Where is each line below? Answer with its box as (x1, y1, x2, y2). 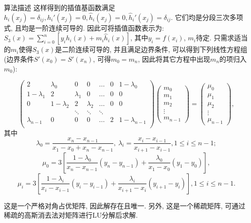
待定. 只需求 (196, 33, 234, 43)
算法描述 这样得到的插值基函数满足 (4, 2, 115, 12)
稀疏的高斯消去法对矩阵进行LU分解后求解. (4, 210, 138, 220)
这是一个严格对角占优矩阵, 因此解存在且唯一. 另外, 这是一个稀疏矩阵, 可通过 (4, 200, 246, 210)
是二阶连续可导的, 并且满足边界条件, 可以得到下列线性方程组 (55, 44, 248, 54)
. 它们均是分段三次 (171, 12, 230, 22)
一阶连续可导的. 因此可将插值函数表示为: (35, 22, 164, 33)
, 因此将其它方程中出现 (138, 54, 211, 64)
